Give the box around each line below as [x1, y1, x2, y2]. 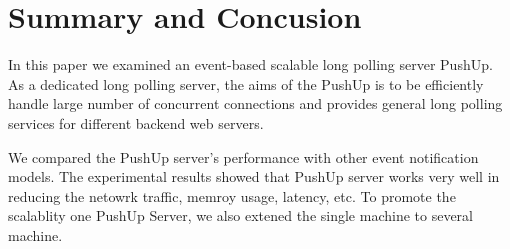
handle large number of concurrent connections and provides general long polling [8, 93, 503, 114]
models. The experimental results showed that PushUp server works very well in [8, 166, 500, 187]
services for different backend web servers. [8, 112, 264, 133]
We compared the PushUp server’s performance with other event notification [8, 146, 479, 167]
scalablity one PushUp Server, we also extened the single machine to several [8, 205, 473, 226]
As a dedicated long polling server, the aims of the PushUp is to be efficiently [8, 73, 484, 94]
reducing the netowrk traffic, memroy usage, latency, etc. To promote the [8, 185, 456, 206]
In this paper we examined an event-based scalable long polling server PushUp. [8, 54, 493, 75]
